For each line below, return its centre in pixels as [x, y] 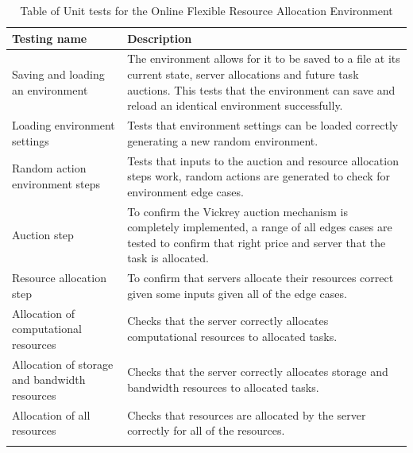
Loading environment [64, 125]
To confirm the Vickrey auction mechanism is [237, 211]
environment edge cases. [185, 191]
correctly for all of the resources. [206, 430]
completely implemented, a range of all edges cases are [260, 227]
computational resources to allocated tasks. [232, 336]
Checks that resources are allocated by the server [247, 414]
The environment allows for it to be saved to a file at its [264, 58]
